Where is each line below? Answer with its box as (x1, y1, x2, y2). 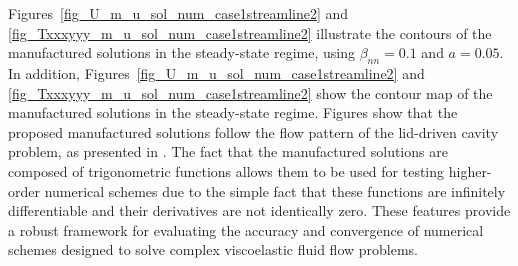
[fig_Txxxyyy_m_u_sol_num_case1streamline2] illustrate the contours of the (8, 22, 492, 43)
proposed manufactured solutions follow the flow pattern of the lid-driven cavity (8, 121, 499, 142)
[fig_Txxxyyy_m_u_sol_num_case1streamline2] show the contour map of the (8, 82, 493, 103)
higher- (448, 160, 492, 181)
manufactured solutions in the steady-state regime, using (8, 42, 355, 63)
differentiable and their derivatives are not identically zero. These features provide (8, 200, 511, 221)
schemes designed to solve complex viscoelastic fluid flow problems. (8, 239, 419, 260)
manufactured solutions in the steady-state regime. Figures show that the (8, 102, 458, 123)
